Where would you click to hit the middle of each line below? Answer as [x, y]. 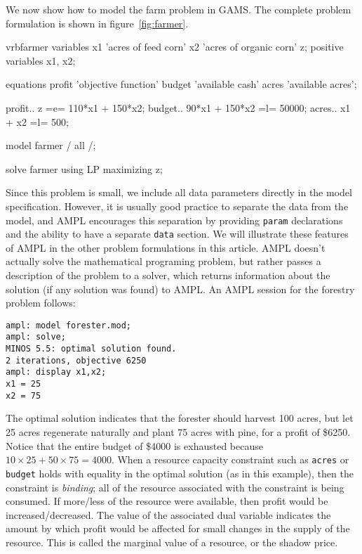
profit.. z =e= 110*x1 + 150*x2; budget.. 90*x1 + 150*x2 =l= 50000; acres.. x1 [178, 107]
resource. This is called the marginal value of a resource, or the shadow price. [172, 542]
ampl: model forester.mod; [68, 325]
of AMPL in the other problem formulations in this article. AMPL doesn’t [166, 247]
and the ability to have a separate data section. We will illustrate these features [177, 234]
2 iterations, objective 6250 [76, 360]
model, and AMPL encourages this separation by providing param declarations [174, 220]
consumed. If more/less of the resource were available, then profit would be [167, 501]
